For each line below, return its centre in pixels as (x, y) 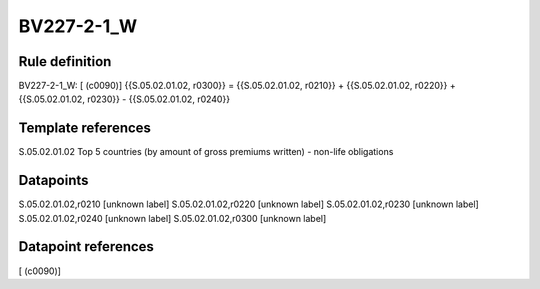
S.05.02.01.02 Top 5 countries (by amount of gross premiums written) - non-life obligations (206, 152)
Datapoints (53, 180)
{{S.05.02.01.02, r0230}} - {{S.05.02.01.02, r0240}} (124, 99)
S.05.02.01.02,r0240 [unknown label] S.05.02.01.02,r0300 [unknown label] (172, 218)
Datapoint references (86, 246)
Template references (85, 128)
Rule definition (65, 61)
